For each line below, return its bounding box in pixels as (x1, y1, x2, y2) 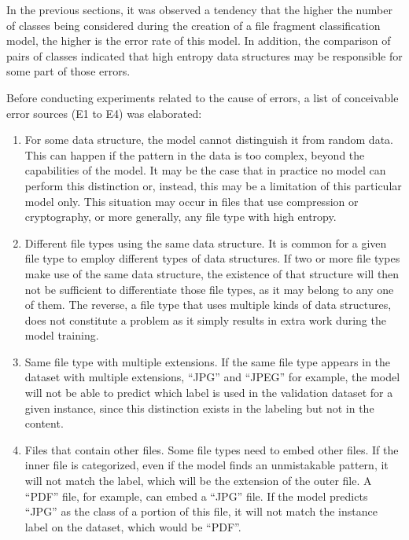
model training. (24, 327, 99, 343)
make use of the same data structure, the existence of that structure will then (24, 265, 400, 281)
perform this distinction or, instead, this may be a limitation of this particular (24, 177, 402, 193)
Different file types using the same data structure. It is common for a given (24, 234, 387, 251)
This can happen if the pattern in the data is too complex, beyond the (24, 146, 365, 163)
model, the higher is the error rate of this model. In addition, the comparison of (6, 32, 391, 49)
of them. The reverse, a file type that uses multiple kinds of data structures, (24, 296, 392, 313)
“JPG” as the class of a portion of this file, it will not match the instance (24, 503, 378, 520)
